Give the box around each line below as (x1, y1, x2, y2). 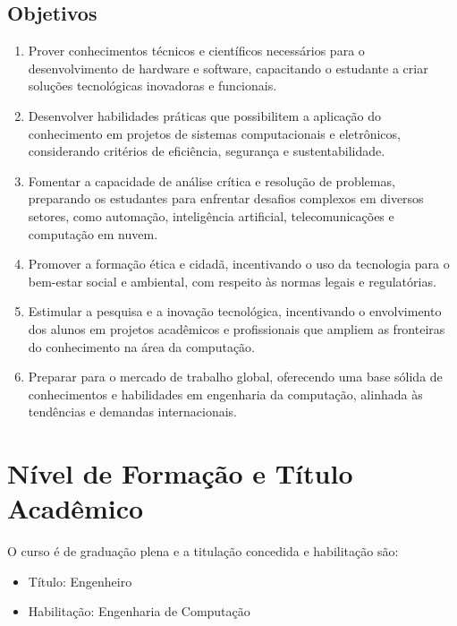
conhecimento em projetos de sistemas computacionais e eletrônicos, (28, 124, 401, 142)
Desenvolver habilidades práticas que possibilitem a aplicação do (28, 106, 382, 124)
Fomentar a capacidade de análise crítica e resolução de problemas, (28, 171, 395, 190)
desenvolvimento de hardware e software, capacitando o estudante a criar (28, 58, 428, 77)
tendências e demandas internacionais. (28, 402, 238, 421)
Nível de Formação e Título (7, 455, 353, 492)
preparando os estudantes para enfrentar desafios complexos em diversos (28, 189, 424, 208)
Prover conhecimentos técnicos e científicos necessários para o (28, 41, 365, 60)
